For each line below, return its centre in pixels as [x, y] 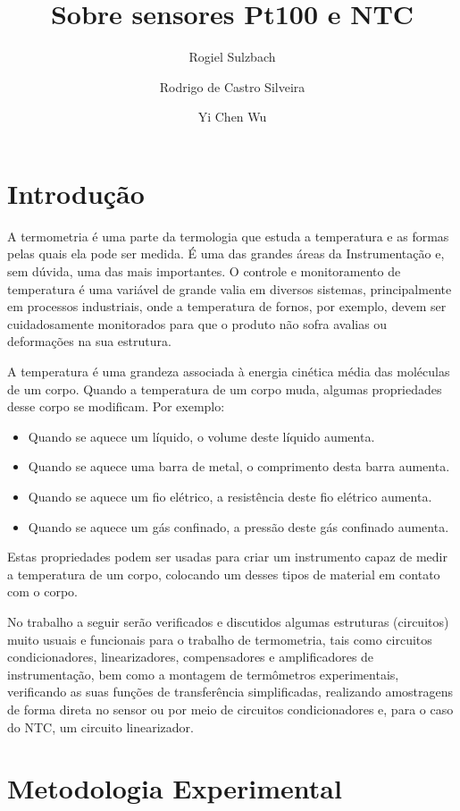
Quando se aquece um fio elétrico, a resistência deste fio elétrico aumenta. [230, 496]
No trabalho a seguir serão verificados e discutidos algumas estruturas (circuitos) [228, 621]
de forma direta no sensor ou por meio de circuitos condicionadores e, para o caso [230, 709]
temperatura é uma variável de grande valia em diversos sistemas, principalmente [230, 288]
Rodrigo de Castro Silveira [232, 86]
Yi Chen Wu [232, 117]
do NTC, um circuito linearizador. [100, 727]
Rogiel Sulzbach [232, 57]
